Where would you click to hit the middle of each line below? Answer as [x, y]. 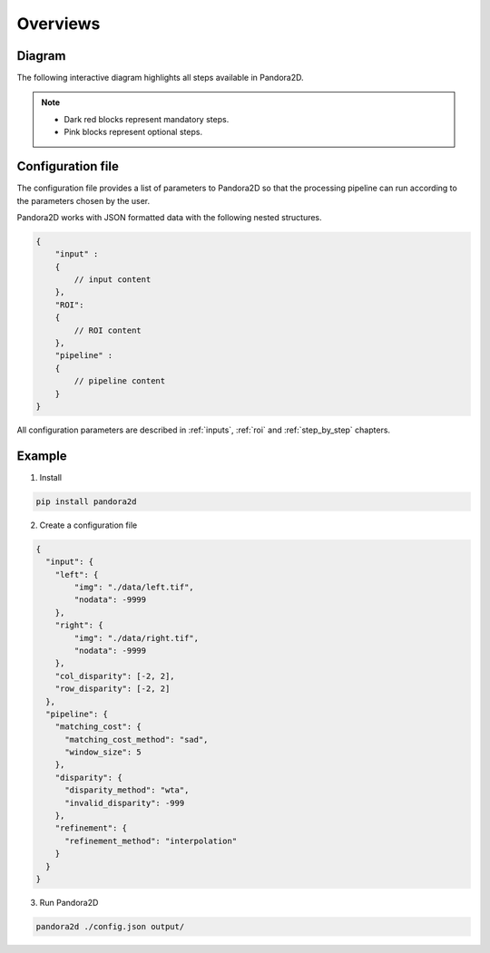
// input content [113, 280]
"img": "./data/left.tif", [134, 587]
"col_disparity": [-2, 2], [115, 676]
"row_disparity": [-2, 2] [113, 689]
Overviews [59, 24]
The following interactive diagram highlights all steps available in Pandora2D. [160, 78]
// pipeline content [120, 381]
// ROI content [108, 330]
